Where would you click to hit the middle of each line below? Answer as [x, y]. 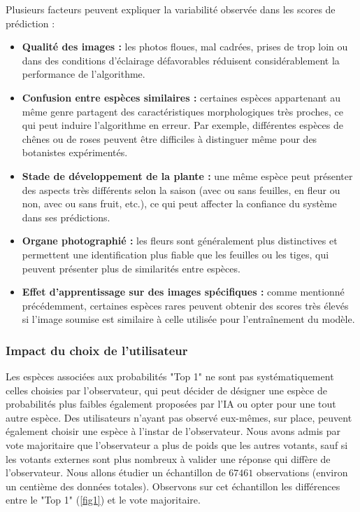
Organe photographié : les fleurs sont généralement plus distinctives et [180, 241]
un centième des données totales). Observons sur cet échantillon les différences [173, 486]
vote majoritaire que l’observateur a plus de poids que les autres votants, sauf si [177, 445]
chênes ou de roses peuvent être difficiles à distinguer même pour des [170, 138]
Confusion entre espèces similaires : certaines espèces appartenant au [181, 97]
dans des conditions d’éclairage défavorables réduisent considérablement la [181, 60]
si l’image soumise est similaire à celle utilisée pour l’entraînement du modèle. [188, 319]
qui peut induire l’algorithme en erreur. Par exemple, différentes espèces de [182, 125]
